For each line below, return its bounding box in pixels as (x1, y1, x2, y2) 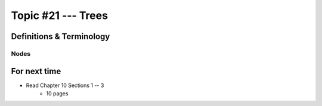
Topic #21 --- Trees (11, 9, 109, 22)
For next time (11, 66, 61, 76)
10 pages (46, 90, 69, 97)
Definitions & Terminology (11, 31, 110, 41)
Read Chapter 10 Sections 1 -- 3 (26, 82, 104, 89)
